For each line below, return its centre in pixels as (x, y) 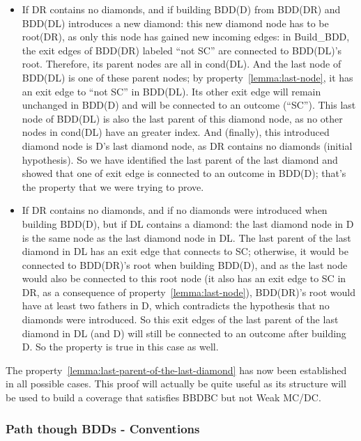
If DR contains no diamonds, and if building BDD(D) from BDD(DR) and (181, 9)
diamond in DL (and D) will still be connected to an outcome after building (184, 333)
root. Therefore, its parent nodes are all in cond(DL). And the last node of (182, 64)
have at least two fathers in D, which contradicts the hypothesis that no (176, 305)
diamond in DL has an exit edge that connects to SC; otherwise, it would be (185, 251)
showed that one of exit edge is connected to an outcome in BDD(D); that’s (184, 173)
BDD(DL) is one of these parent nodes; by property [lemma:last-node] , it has (187, 77)
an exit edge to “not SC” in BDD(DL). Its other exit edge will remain (171, 91)
